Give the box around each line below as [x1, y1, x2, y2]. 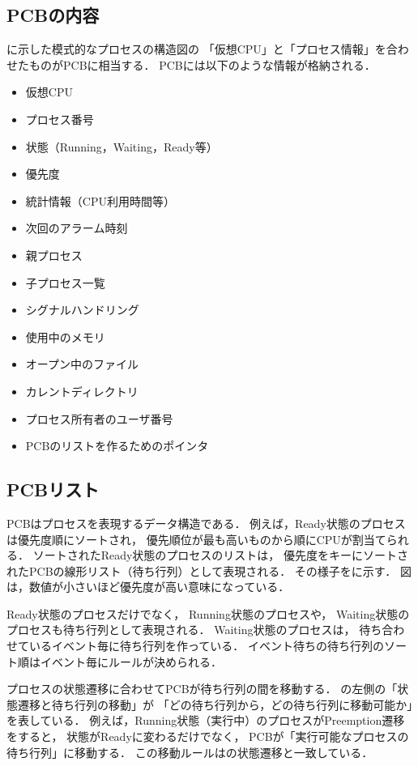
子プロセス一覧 [25, 274, 105, 291]
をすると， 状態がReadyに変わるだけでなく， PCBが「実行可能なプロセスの [6, 728, 409, 745]
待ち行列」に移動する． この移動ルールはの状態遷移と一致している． [6, 743, 373, 760]
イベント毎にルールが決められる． [40, 653, 222, 670]
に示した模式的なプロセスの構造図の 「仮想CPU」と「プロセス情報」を [6, 40, 386, 57]
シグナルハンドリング [25, 301, 139, 318]
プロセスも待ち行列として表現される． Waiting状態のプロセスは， [6, 621, 356, 638]
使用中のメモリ [25, 328, 105, 345]
